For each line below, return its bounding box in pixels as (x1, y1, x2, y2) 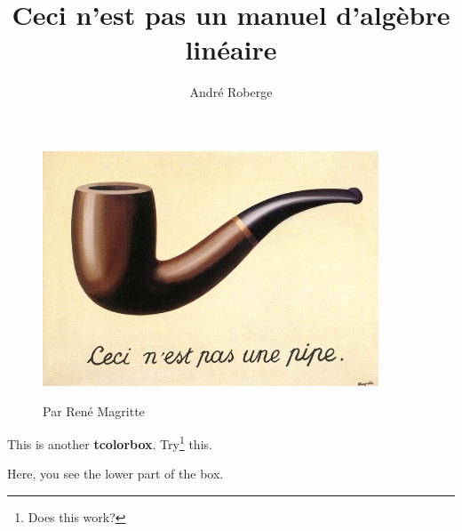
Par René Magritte (43, 401, 145, 420)
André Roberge (189, 83, 273, 101)
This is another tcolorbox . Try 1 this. (7, 432, 212, 453)
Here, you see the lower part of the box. (7, 464, 224, 483)
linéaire (185, 31, 277, 68)
